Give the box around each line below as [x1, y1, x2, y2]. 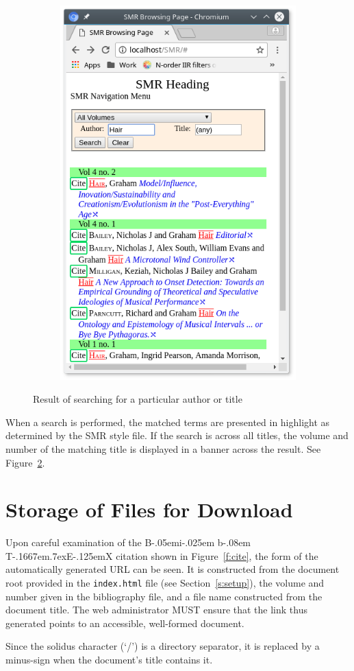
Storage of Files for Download [5, 495, 293, 523]
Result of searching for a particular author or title [33, 392, 242, 406]
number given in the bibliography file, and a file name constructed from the [5, 589, 323, 603]
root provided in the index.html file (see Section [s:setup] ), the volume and [5, 576, 325, 590]
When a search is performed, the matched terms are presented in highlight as [5, 414, 330, 429]
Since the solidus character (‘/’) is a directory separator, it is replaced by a [5, 639, 320, 653]
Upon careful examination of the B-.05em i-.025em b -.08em [5, 535, 251, 550]
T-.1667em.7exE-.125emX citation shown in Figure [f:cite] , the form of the [5, 548, 318, 563]
